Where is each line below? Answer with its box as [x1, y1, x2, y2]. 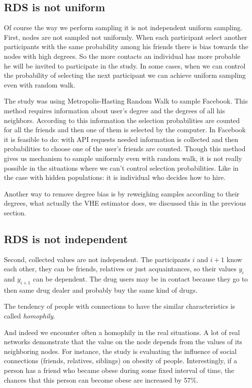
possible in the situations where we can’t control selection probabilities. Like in [4, 162, 239, 173]
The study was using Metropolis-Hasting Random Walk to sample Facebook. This [4, 96, 248, 106]
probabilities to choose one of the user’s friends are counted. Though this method [4, 143, 246, 154]
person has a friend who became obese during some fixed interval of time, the [4, 365, 235, 375]
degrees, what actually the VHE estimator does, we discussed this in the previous [4, 198, 246, 208]
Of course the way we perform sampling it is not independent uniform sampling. [4, 22, 243, 33]
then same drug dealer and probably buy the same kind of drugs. [4, 284, 198, 295]
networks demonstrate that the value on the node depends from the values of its [4, 336, 242, 347]
